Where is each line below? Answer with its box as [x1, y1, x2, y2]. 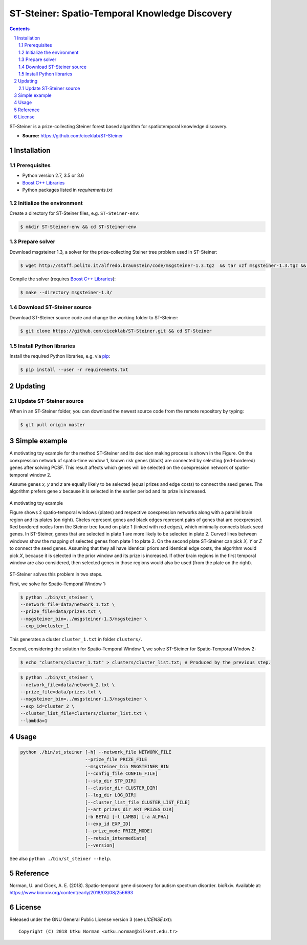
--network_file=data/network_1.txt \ [20, 602, 115, 607]
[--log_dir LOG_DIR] [84, 792, 137, 798]
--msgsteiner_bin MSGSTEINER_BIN [84, 764, 169, 769]
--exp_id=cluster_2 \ [20, 703, 75, 709]
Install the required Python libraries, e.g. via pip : [9, 353, 111, 359]
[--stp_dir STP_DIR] [84, 778, 137, 784]
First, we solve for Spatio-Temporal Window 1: [9, 581, 106, 587]
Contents [9, 26, 30, 32]
